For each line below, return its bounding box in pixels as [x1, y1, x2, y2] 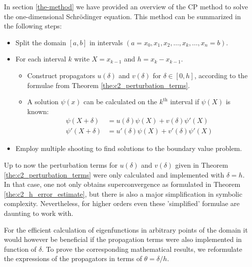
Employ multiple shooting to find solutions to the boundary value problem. [15, 143, 242, 153]
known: [27, 106, 49, 116]
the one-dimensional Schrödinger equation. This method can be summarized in [4, 11, 241, 21]
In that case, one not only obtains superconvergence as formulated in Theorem [4, 179, 241, 189]
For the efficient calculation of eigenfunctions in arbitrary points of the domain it [4, 224, 248, 235]
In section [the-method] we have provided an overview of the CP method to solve [4, 1, 248, 11]
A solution [27, 96, 59, 107]
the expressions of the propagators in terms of [4, 253, 142, 264]
